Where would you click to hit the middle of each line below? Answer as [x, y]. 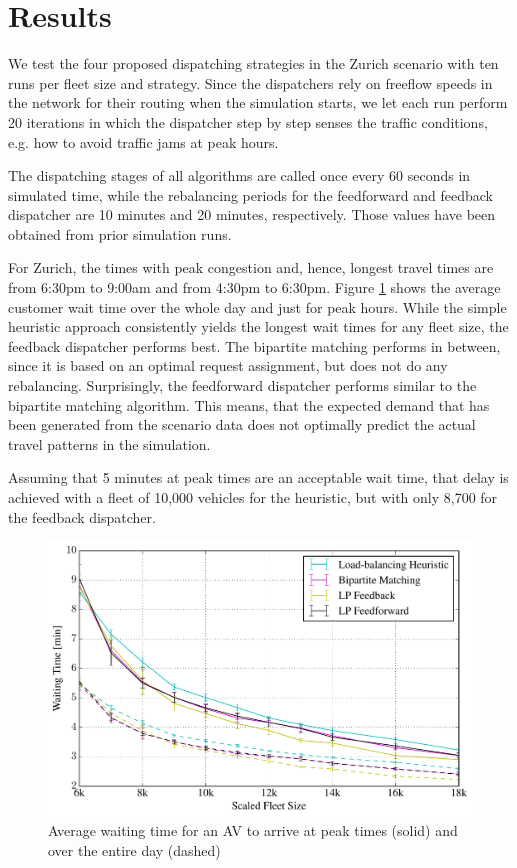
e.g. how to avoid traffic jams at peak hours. [143, 141]
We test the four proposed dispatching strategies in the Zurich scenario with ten [253, 63]
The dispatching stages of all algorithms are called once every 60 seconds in [239, 175]
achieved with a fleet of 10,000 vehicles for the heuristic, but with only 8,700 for [253, 497]
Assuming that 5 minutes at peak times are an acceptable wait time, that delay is [258, 477]
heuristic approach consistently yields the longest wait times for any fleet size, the [258, 326]
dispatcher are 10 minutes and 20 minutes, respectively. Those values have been [252, 214]
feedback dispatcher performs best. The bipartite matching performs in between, [254, 345]
